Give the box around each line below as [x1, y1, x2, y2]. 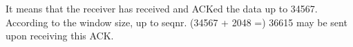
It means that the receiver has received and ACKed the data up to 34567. [6, 1, 318, 15]
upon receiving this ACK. [6, 28, 114, 43]
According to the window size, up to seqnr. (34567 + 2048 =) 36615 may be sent [6, 15, 347, 29]
